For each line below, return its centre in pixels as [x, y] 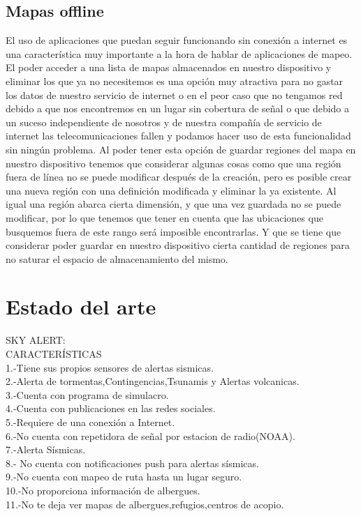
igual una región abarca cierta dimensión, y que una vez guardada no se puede [174, 204]
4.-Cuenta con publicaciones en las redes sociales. [111, 408]
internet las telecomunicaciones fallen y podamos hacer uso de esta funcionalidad [178, 136]
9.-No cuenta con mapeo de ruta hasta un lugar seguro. [124, 477]
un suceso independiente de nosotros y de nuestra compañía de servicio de [164, 122]
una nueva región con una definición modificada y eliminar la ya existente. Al [171, 190]
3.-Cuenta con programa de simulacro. [87, 394]
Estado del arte [81, 306]
